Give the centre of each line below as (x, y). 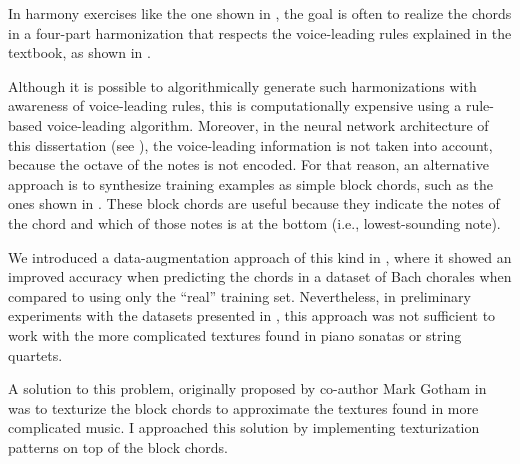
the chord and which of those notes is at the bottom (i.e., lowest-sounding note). (254, 222)
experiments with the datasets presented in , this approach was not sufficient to (252, 315)
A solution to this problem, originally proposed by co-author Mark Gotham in (247, 388)
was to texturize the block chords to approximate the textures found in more (243, 407)
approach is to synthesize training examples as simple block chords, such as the (250, 183)
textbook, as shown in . (79, 52)
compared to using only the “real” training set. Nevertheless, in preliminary (239, 295)
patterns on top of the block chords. (118, 446)
